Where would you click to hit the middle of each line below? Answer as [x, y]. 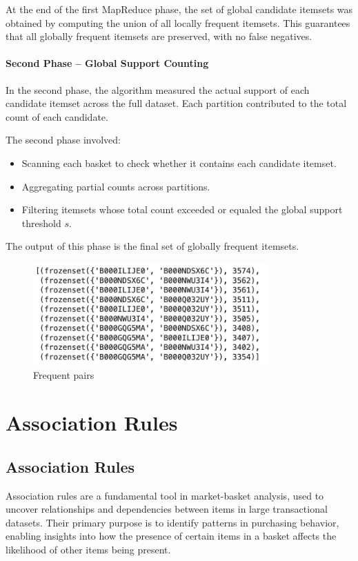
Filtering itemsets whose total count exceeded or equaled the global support [182, 209]
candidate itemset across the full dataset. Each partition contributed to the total [176, 103]
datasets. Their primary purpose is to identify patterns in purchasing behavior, [172, 522]
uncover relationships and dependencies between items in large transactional [167, 509]
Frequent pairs [64, 375]
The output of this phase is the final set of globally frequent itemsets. [152, 246]
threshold [41, 223]
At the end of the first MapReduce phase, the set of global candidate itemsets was [179, 9]
